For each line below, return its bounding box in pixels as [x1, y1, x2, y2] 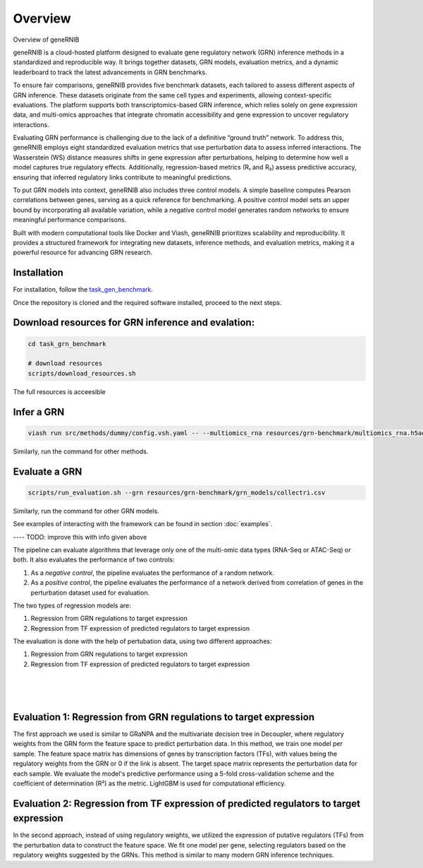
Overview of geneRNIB [13, 35, 80, 44]
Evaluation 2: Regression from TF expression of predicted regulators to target [13, 797, 361, 809]
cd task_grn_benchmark [27, 340, 106, 347]
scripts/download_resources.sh [27, 369, 137, 377]
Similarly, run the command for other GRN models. [13, 506, 159, 515]
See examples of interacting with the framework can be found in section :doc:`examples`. [13, 520, 273, 528]
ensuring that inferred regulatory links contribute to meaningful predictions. [13, 173, 232, 182]
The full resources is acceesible [13, 387, 106, 396]
